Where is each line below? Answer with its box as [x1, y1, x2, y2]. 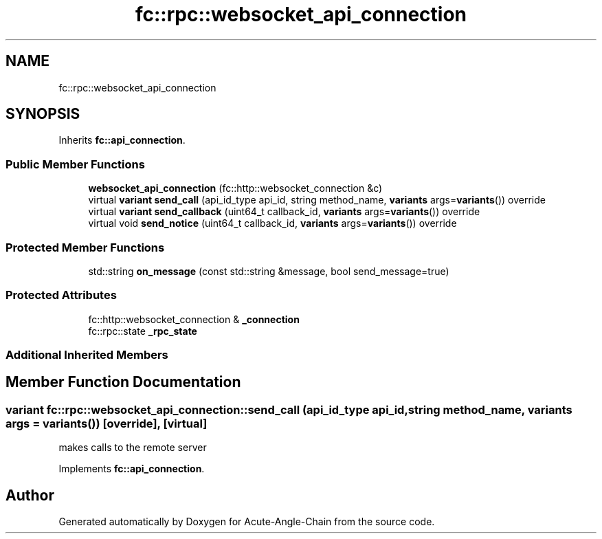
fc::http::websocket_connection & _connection [88, 313, 300, 325]
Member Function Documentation [5, 373, 241, 391]
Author [5, 486, 54, 504]
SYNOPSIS [5, 105, 80, 123]
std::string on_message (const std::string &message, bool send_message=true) [88, 265, 449, 277]
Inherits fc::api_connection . [58, 134, 186, 146]
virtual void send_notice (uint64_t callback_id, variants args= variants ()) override [88, 217, 457, 230]
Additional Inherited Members [5, 348, 168, 362]
